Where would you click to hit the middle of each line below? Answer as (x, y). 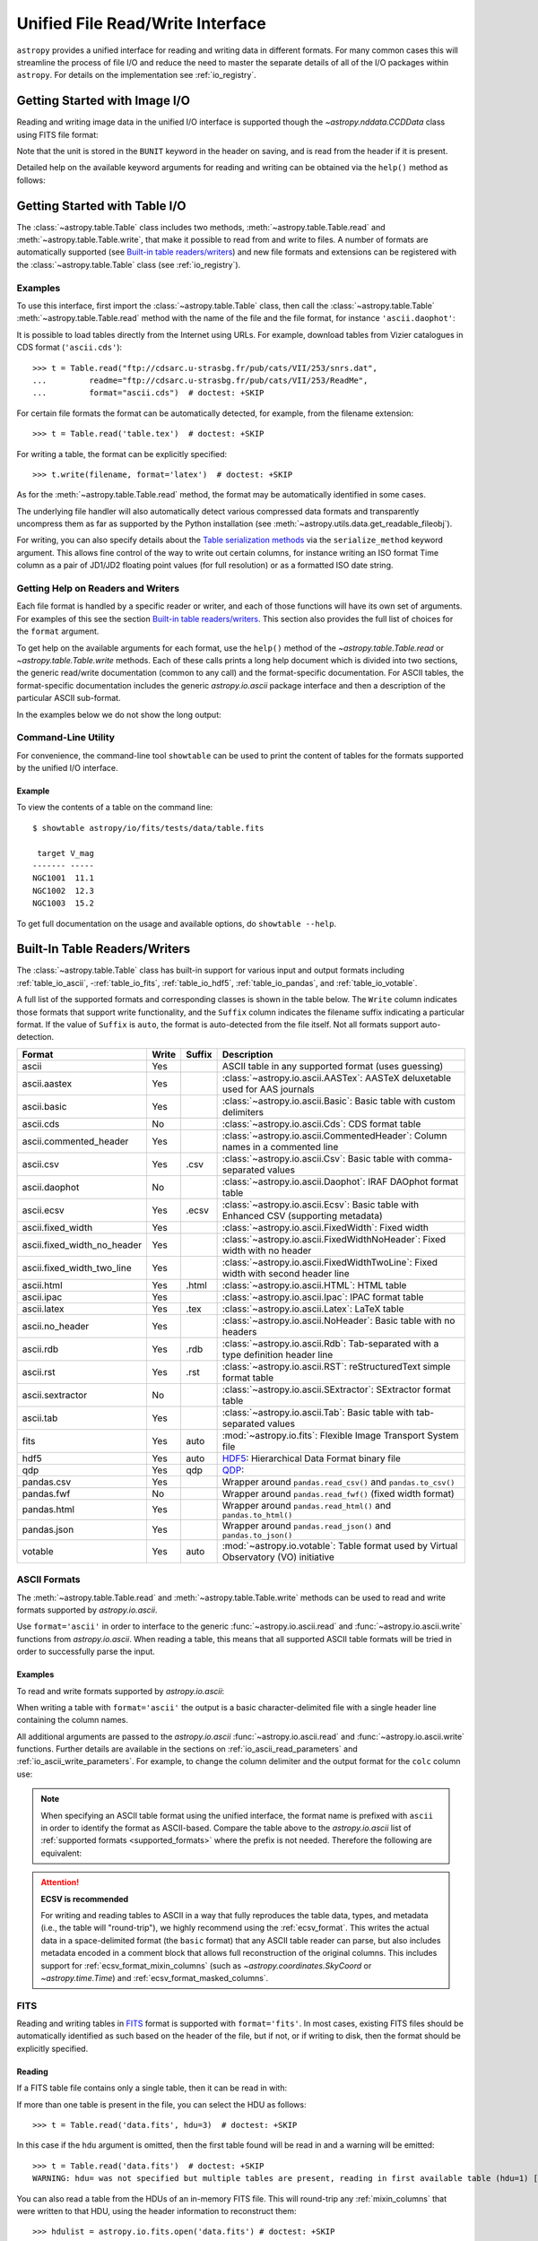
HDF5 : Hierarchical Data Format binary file (311, 1458)
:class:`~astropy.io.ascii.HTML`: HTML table (314, 1285)
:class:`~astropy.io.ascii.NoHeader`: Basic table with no (338, 1320)
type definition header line (278, 1354)
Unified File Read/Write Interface (141, 23)
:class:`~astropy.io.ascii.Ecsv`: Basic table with (321, 1204)
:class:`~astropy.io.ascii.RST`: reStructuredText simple (336, 1366)
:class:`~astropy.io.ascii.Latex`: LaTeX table (313, 1309)
